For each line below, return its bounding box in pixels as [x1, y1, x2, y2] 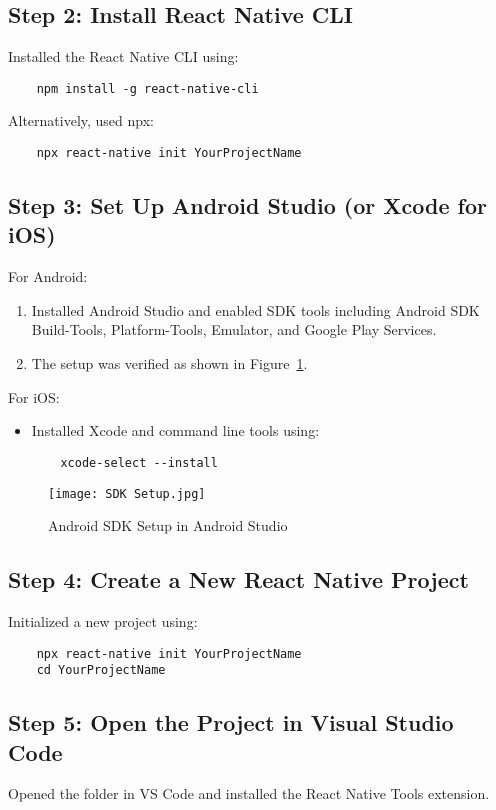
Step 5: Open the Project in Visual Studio [8, 707, 454, 738]
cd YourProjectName [36, 663, 166, 678]
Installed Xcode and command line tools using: [31, 420, 320, 441]
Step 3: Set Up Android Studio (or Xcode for [8, 190, 487, 221]
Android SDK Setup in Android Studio [48, 515, 288, 536]
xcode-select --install [60, 455, 218, 470]
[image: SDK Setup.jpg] [48, 486, 206, 501]
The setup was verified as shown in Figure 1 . [31, 353, 308, 374]
